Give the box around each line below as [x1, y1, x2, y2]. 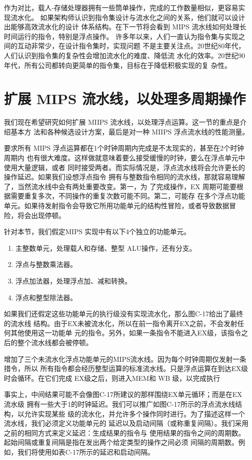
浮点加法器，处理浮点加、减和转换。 [15, 276, 132, 285]
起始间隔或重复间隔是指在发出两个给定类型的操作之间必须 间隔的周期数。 [4, 437, 238, 447]
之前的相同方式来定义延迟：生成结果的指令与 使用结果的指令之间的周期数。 [4, 427, 245, 438]
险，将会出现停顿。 [4, 210, 65, 220]
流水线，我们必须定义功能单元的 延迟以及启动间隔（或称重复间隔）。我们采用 [4, 418, 249, 428]
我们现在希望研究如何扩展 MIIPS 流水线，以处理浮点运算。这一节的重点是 [4, 117, 240, 127]
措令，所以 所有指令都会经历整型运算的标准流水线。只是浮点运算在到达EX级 [4, 363, 248, 373]
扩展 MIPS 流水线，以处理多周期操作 [4, 88, 246, 109]
